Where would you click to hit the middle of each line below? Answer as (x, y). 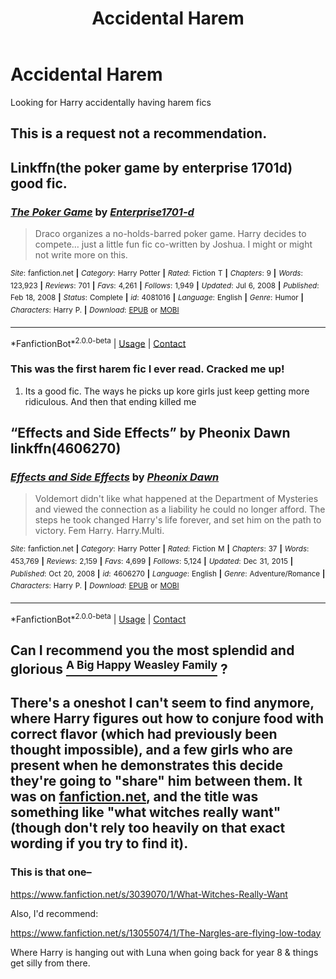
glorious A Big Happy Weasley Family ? (119, 667)
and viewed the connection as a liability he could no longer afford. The (180, 509)
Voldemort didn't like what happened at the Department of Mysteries (176, 499)
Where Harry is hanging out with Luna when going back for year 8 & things (164, 952)
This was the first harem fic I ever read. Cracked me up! (147, 369)
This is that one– (51, 872)
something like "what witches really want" (146, 812)
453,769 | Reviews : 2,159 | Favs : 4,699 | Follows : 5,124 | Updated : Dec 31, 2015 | (152, 561)
